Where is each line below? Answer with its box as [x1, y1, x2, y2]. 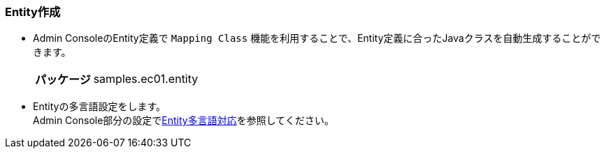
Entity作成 [5, 5, 61, 19]
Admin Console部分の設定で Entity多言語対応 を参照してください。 [33, 114, 334, 127]
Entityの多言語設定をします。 [33, 100, 166, 113]
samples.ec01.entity [93, 72, 199, 86]
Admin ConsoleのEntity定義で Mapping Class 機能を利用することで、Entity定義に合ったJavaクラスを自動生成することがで [33, 32, 601, 45]
